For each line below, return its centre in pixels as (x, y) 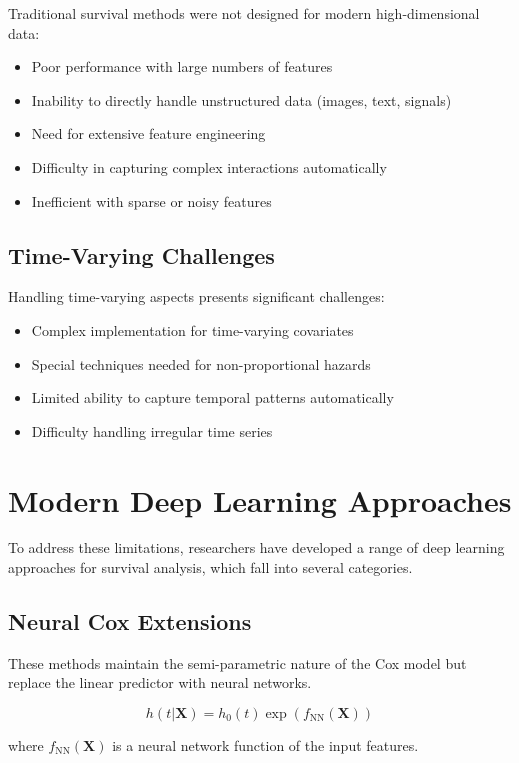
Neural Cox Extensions (130, 621)
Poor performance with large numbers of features (182, 66)
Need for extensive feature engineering (148, 133)
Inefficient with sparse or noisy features (151, 200)
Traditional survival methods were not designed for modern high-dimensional (244, 13)
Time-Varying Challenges (141, 254)
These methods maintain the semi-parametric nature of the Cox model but (237, 662)
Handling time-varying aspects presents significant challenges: (196, 296)
